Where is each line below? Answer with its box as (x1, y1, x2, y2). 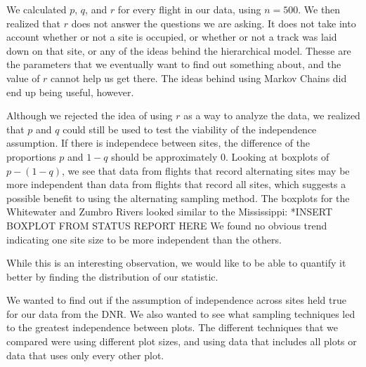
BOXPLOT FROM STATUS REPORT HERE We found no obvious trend (6, 218, 327, 232)
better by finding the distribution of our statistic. (6, 269, 218, 283)
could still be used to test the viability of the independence (63, 121, 317, 136)
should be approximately (111, 149, 218, 164)
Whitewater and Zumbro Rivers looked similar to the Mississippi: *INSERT (6, 204, 332, 219)
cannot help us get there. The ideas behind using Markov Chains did (51, 70, 347, 85)
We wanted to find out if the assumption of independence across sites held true (6, 293, 346, 307)
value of (6, 70, 40, 85)
